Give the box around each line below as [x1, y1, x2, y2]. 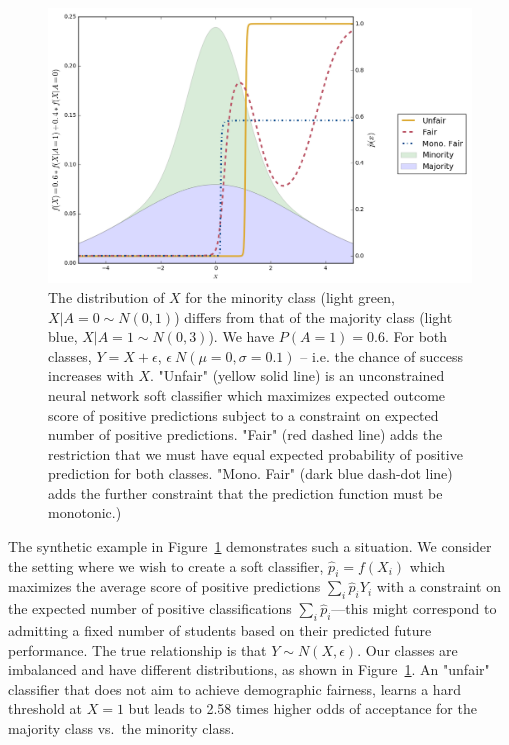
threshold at [8, 698, 83, 719]
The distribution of [48, 286, 165, 307]
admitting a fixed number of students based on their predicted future [8, 620, 432, 641]
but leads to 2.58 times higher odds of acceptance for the [128, 698, 477, 719]
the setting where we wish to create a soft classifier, [8, 555, 324, 576]
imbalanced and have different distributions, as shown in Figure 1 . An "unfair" [8, 659, 490, 680]
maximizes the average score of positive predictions [8, 576, 321, 597]
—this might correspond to [331, 598, 497, 619]
